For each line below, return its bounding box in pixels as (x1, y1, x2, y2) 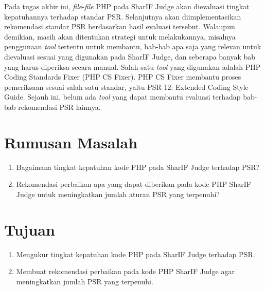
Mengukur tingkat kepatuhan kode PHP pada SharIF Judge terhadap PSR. (16, 248, 255, 259)
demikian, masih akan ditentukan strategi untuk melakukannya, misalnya (4, 31, 236, 42)
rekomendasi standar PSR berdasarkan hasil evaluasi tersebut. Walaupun (4, 21, 235, 32)
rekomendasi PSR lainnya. (18, 101, 101, 112)
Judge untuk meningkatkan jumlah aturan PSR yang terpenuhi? (16, 188, 220, 199)
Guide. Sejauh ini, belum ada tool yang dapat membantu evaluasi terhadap (4, 91, 241, 102)
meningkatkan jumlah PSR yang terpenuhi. (16, 276, 153, 286)
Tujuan (4, 219, 55, 240)
